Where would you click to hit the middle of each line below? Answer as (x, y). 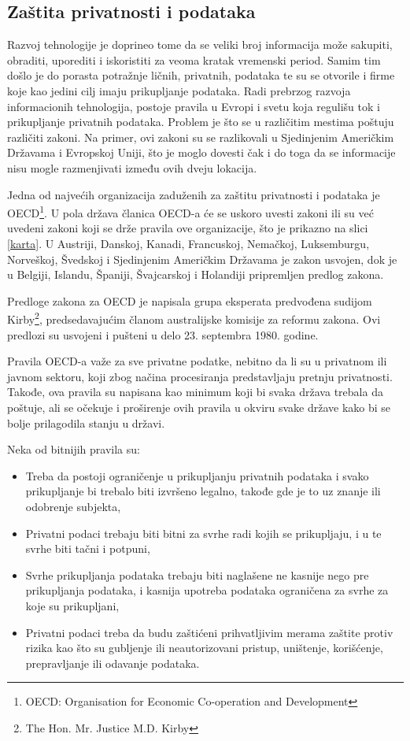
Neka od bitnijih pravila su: (74, 449)
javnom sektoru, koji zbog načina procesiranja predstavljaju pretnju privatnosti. (200, 376)
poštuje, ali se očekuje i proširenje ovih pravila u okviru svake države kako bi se (199, 407)
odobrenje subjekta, (73, 506)
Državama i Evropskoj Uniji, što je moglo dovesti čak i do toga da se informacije (201, 152)
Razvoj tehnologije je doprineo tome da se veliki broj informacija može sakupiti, (200, 44)
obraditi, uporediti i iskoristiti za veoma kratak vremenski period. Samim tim (194, 59)
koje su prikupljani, (72, 605)
